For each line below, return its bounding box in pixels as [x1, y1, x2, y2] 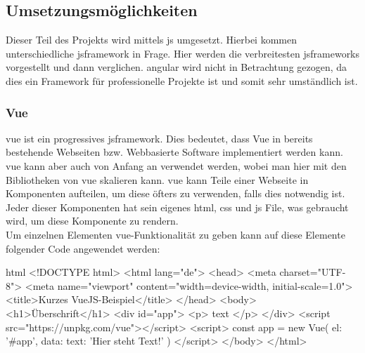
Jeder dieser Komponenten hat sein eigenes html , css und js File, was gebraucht [6, 199, 349, 214]
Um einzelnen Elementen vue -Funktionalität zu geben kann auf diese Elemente [6, 227, 345, 241]
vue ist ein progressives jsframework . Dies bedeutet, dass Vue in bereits [6, 131, 313, 145]
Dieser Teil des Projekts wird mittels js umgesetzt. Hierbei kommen [6, 32, 297, 47]
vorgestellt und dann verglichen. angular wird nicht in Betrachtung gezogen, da [6, 60, 347, 74]
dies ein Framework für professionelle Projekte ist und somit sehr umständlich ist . [6, 73, 358, 88]
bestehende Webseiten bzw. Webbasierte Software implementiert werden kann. [6, 145, 343, 159]
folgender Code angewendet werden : [6, 241, 160, 255]
